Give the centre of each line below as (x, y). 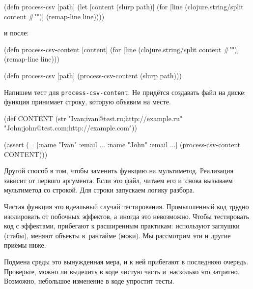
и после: (16, 33)
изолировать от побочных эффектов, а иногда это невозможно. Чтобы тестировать (126, 216)
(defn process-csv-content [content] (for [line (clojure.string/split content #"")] (122, 49)
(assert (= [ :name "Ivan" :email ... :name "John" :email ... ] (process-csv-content (122, 144)
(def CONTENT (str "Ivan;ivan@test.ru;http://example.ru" (93, 118)
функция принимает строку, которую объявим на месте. (87, 102)
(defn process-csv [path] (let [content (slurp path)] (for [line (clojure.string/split (124, 6)
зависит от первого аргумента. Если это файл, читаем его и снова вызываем (118, 180)
